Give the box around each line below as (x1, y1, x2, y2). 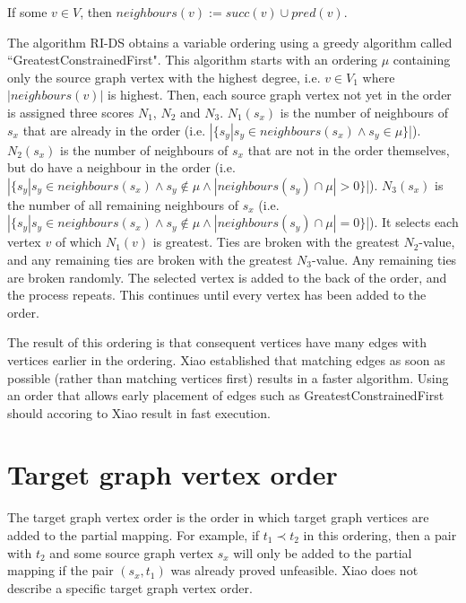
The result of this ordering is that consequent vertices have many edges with (7, 333, 427, 352)
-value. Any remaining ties (312, 249, 457, 268)
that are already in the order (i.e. (22, 120, 206, 139)
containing (393, 50, 451, 69)
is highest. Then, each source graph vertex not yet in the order (107, 85, 452, 104)
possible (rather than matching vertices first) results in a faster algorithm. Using (7, 368, 449, 387)
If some (7, 3, 47, 21)
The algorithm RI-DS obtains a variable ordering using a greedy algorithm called (7, 32, 453, 51)
